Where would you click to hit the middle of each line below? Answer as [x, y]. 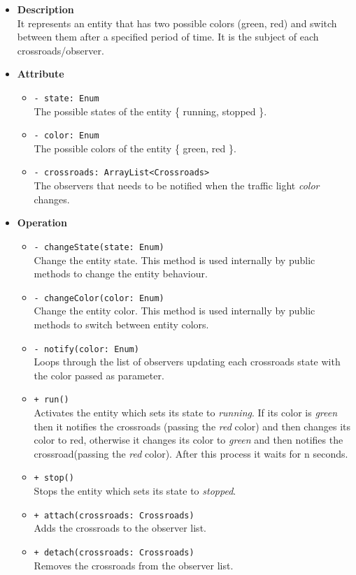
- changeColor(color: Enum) [99, 298]
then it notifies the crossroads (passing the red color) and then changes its [192, 426]
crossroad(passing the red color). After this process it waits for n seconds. [191, 453]
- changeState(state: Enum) [99, 247]
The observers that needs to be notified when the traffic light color [177, 185]
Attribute [41, 74]
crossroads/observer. [60, 50]
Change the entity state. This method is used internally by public [175, 260]
